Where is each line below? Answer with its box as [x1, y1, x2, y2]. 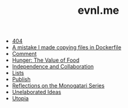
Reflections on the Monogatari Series [11, 82, 104, 89]
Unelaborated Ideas [11, 88, 62, 96]
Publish [11, 76, 31, 83]
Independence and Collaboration [11, 63, 94, 70]
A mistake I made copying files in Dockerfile [11, 44, 122, 51]
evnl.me [77, 4, 120, 17]
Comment [11, 50, 37, 58]
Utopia [11, 95, 29, 102]
